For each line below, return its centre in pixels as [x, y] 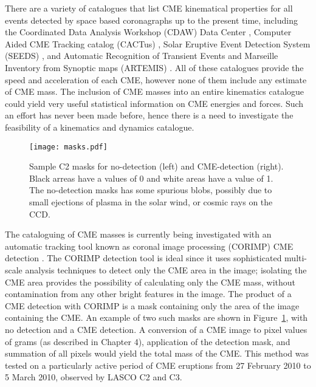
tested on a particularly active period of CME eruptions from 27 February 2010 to [158, 365]
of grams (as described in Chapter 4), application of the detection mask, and [148, 341]
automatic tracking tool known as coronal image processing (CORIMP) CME [149, 246]
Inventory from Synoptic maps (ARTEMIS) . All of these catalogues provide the [154, 67]
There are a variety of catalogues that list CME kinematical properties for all [149, 8]
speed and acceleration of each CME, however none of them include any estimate [156, 79]
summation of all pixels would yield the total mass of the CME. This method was [157, 353]
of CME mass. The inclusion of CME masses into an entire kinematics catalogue [155, 91]
